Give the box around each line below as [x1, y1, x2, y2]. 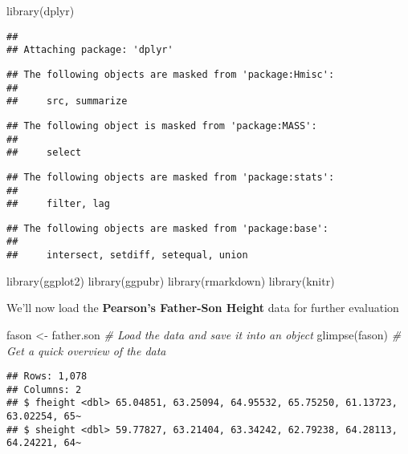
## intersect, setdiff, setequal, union [6, 249, 248, 261]
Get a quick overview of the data [6, 342, 166, 359]
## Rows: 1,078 [6, 371, 88, 383]
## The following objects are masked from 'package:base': [6, 222, 328, 234]
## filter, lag [6, 198, 110, 210]
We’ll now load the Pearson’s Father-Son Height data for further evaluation [6, 299, 399, 316]
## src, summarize [6, 95, 128, 107]
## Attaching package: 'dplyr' [6, 44, 173, 56]
